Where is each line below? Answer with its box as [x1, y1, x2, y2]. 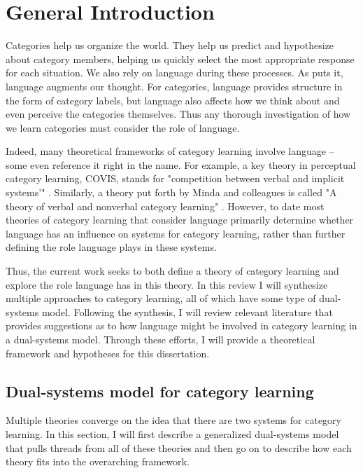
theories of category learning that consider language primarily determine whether [6, 212, 354, 227]
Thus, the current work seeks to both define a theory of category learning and [6, 263, 339, 278]
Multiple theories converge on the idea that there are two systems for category [6, 413, 341, 427]
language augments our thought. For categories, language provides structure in [6, 78, 343, 93]
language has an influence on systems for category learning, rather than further [6, 226, 346, 240]
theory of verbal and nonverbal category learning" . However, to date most [6, 198, 325, 213]
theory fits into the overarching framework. [6, 454, 190, 469]
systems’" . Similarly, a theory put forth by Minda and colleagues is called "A [6, 185, 337, 200]
